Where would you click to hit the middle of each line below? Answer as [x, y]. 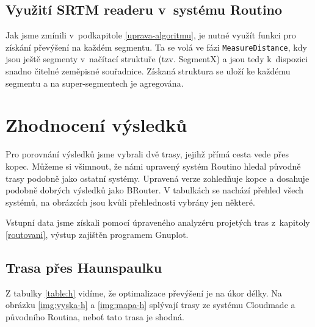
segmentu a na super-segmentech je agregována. [95, 83]
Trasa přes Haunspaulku [84, 267]
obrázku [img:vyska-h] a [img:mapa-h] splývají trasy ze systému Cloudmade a [150, 305]
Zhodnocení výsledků [96, 125]
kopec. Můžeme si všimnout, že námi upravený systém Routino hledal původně [153, 166]
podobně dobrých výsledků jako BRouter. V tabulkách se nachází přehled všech [155, 190]
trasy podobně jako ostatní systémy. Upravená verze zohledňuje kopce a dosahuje [157, 178]
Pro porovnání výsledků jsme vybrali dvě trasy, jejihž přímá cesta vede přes [147, 154]
